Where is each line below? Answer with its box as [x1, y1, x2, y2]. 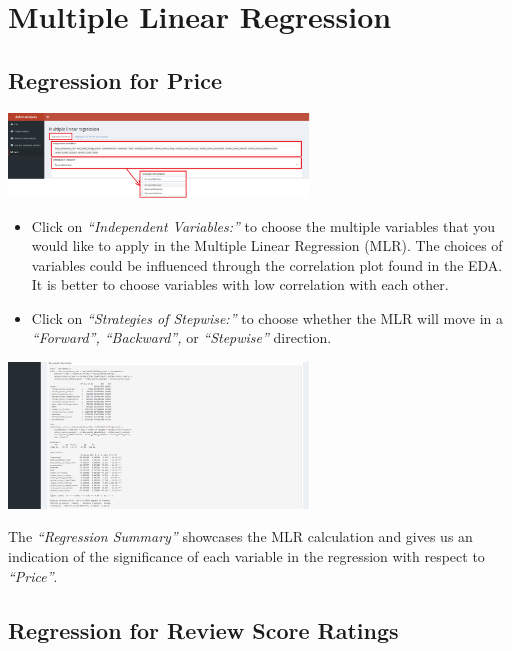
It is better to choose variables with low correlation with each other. [31, 274, 449, 295]
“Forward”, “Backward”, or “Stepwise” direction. [31, 327, 332, 348]
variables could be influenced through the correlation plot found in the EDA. [31, 254, 503, 275]
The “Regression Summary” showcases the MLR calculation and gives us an [8, 526, 473, 547]
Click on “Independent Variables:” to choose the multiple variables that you [31, 215, 496, 236]
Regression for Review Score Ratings [8, 614, 399, 645]
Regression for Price [8, 64, 222, 95]
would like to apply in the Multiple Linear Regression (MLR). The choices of [31, 235, 503, 256]
